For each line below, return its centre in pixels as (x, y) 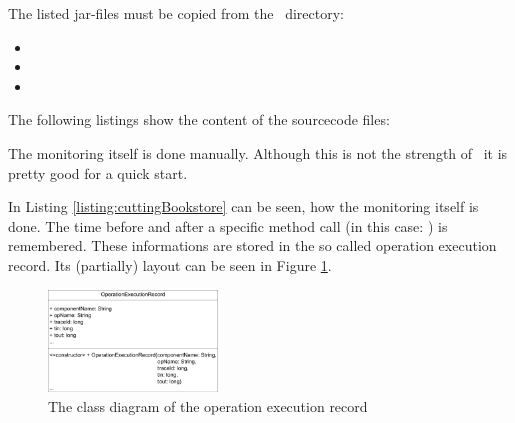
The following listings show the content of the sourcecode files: (199, 119)
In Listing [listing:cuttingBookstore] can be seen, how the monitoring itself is (243, 206)
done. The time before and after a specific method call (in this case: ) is (228, 225)
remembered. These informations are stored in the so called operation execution (252, 245)
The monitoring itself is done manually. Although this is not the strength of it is (258, 152)
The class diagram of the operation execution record (208, 405)
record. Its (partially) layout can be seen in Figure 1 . (170, 264)
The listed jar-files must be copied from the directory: (176, 13)
